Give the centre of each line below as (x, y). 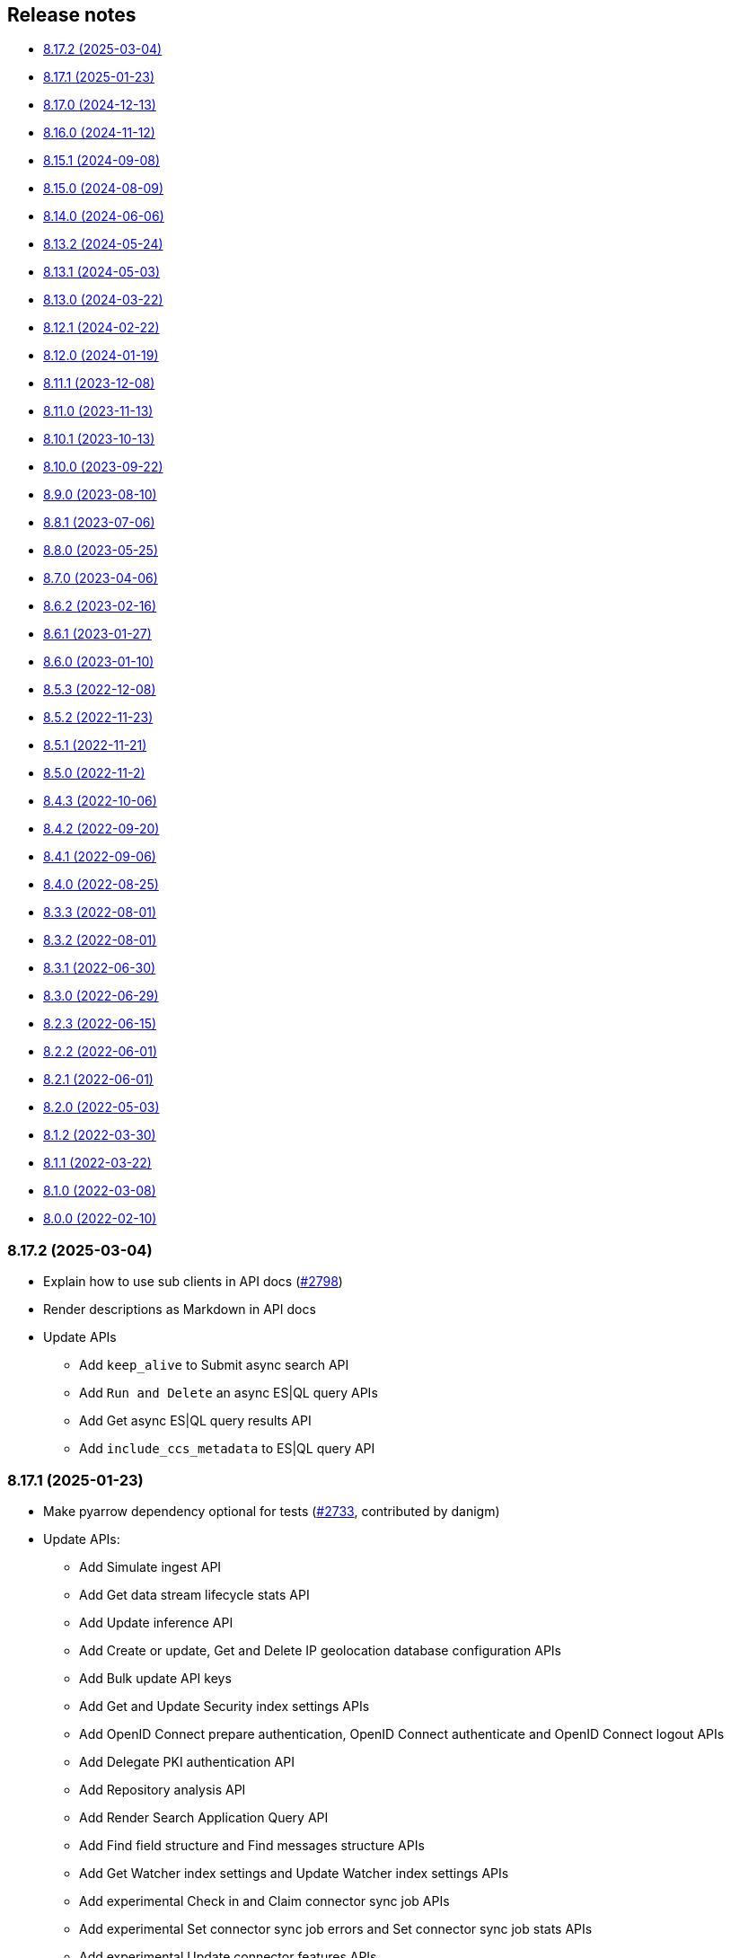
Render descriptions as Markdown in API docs (180, 1310)
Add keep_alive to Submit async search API (214, 1365)
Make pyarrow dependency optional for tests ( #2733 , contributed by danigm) (272, 1511)
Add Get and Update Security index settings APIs (225, 1706)
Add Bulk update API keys (155, 1678)
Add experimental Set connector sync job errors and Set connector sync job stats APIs (336, 1928)
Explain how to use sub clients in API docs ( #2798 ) (193, 1282)
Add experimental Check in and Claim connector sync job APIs (264, 1901)
